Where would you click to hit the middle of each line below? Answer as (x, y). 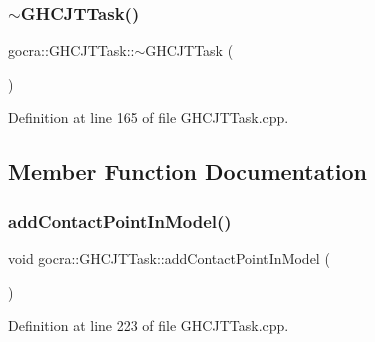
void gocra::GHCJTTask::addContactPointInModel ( (169, 258)
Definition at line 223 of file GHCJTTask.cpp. (148, 325)
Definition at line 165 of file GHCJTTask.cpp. (148, 117)
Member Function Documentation (188, 171)
